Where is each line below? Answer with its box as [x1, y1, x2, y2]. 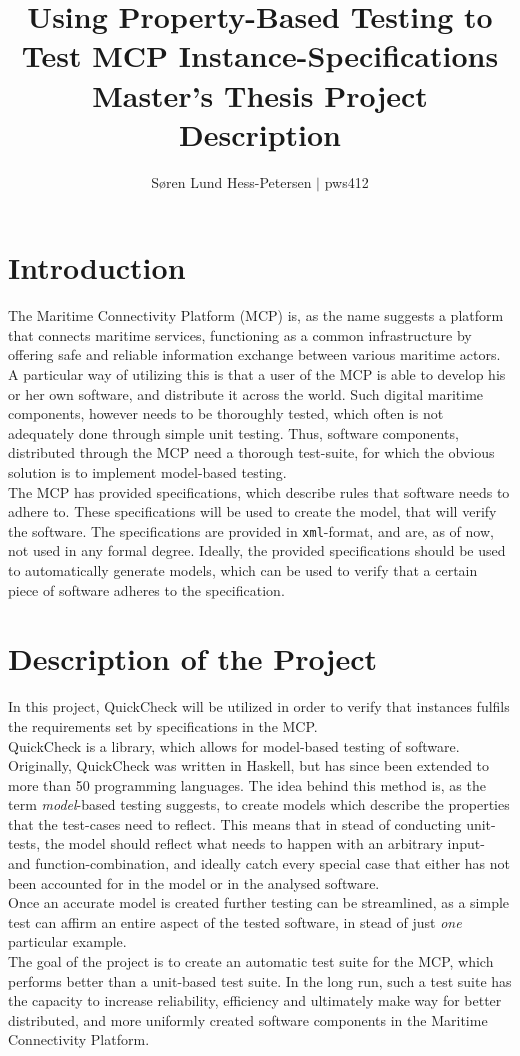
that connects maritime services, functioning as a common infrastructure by [8, 324, 472, 345]
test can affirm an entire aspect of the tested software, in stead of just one [8, 911, 462, 932]
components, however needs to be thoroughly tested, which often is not [8, 403, 444, 424]
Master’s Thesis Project [92, 74, 428, 115]
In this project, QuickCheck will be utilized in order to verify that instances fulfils [8, 696, 510, 717]
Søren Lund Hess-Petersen [151, 171, 312, 192]
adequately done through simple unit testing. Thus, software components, [8, 422, 459, 443]
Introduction [8, 247, 186, 288]
